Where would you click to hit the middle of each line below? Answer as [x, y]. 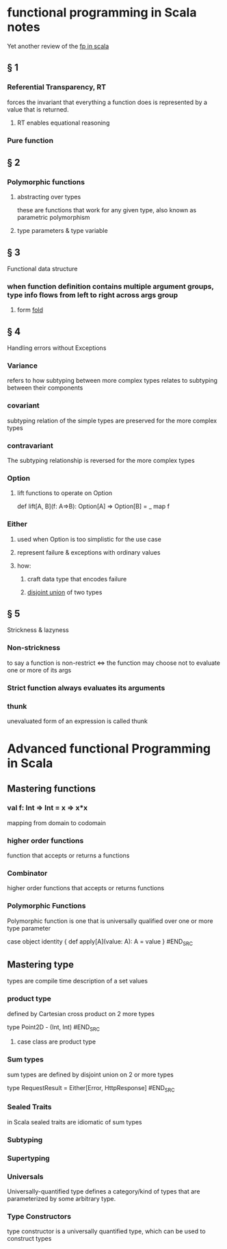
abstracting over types [49, 197]
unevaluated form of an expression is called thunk [78, 721]
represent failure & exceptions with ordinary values [89, 552]
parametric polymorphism [53, 218]
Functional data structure [42, 269]
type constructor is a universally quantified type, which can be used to [107, 1231]
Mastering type [40, 964]
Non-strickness [34, 648]
